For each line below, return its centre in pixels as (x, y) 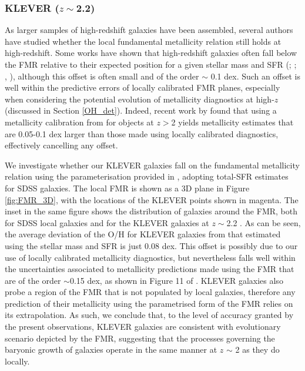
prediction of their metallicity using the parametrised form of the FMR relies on (149, 303)
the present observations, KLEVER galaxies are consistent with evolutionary (143, 327)
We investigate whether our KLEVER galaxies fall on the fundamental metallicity (152, 165)
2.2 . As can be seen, (264, 222)
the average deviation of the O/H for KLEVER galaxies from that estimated (143, 234)
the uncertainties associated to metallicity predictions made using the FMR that (150, 269)
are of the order (33, 280)
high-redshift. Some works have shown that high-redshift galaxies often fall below (151, 53)
